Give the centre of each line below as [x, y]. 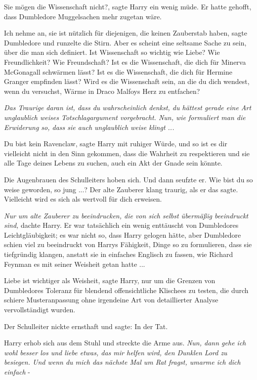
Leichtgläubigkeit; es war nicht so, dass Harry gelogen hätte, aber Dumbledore [123, 234]
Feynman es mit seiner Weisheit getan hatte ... [75, 264]
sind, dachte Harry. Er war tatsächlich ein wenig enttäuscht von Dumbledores [121, 225]
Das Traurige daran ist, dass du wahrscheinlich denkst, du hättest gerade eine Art [128, 107]
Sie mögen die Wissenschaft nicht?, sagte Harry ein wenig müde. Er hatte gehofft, [128, 6]
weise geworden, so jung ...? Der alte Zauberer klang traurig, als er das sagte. [121, 189]
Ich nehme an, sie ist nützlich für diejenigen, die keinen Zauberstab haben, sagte [126, 33]
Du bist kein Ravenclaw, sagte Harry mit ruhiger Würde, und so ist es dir [116, 144]
